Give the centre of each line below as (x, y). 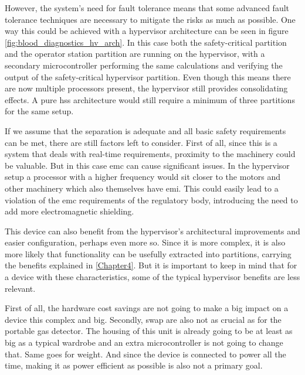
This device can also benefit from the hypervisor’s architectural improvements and (152, 231)
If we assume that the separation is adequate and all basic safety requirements (145, 130)
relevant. (20, 288)
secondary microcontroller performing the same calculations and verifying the (144, 65)
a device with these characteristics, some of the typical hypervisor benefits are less (152, 277)
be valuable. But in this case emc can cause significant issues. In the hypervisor (147, 165)
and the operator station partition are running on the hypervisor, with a (135, 54)
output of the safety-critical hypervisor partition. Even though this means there (148, 76)
